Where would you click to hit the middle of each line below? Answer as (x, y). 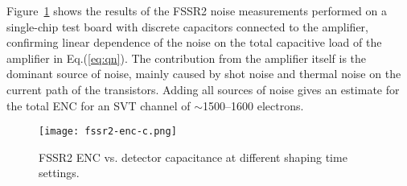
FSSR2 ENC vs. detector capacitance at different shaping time (193, 157)
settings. (59, 173)
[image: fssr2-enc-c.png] (108, 132)
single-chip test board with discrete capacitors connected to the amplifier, (188, 26)
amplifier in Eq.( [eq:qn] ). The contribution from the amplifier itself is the (187, 58)
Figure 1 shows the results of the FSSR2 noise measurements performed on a (197, 10)
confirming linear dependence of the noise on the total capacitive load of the (194, 42)
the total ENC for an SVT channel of (99, 105)
